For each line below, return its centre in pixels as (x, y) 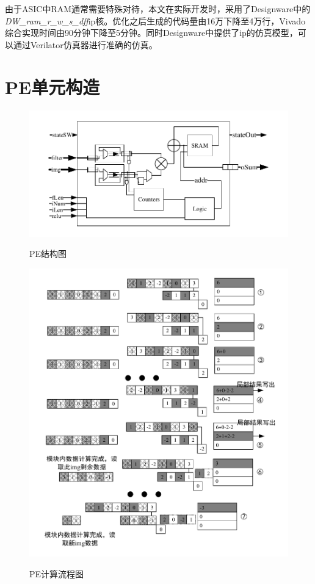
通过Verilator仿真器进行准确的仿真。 (85, 44)
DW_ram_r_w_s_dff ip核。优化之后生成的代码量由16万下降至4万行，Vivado (155, 20)
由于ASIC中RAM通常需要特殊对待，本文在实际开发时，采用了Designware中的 (158, 9)
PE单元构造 (52, 86)
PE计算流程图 (57, 574)
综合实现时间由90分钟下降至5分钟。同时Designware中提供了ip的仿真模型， (151, 33)
